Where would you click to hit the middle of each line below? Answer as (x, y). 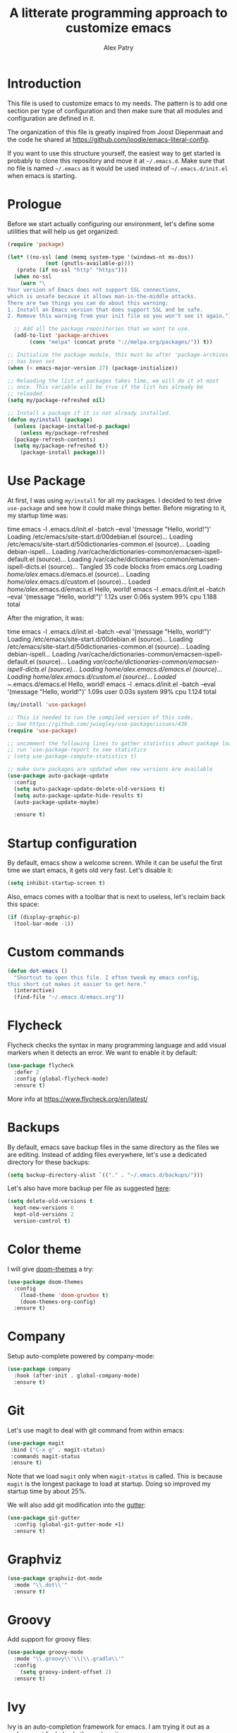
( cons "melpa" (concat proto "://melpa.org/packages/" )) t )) (121, 342)
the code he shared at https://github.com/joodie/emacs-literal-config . (109, 139)
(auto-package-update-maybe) (56, 802)
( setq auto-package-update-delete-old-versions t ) (90, 789)
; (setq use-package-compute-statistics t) (72, 757)
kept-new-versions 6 (44, 1208)
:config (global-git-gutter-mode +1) (69, 1525)
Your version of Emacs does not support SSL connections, (94, 290)
